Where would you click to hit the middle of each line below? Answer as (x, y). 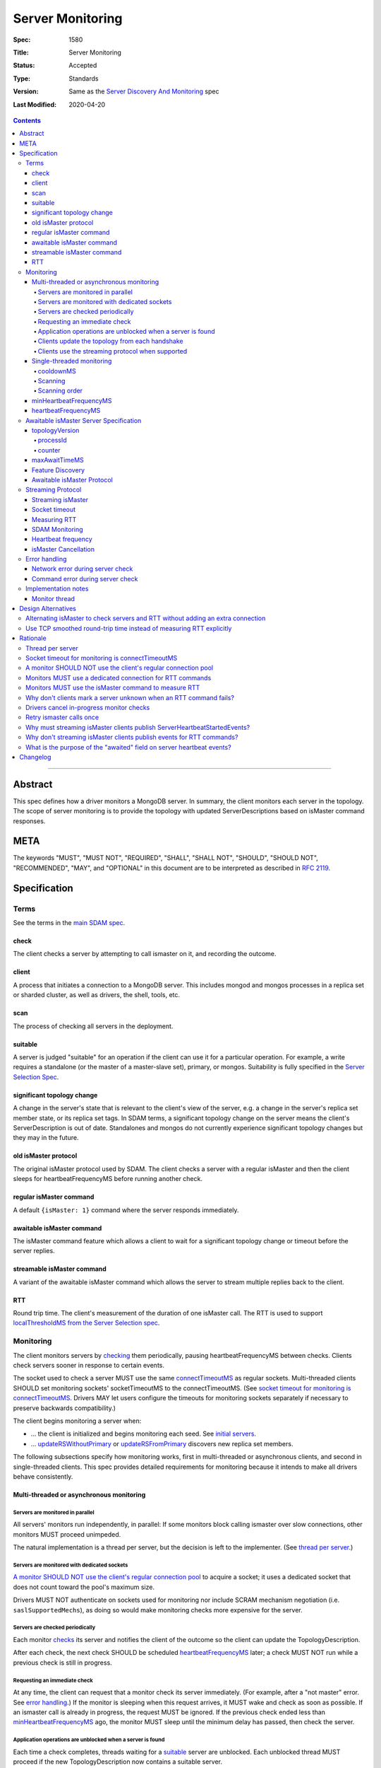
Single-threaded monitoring (72, 361)
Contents (27, 120)
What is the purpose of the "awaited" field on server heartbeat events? (129, 747)
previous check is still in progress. (62, 1663)
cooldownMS (57, 371)
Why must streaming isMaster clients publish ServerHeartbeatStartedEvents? (138, 727)
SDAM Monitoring (58, 529)
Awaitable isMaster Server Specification (84, 420)
